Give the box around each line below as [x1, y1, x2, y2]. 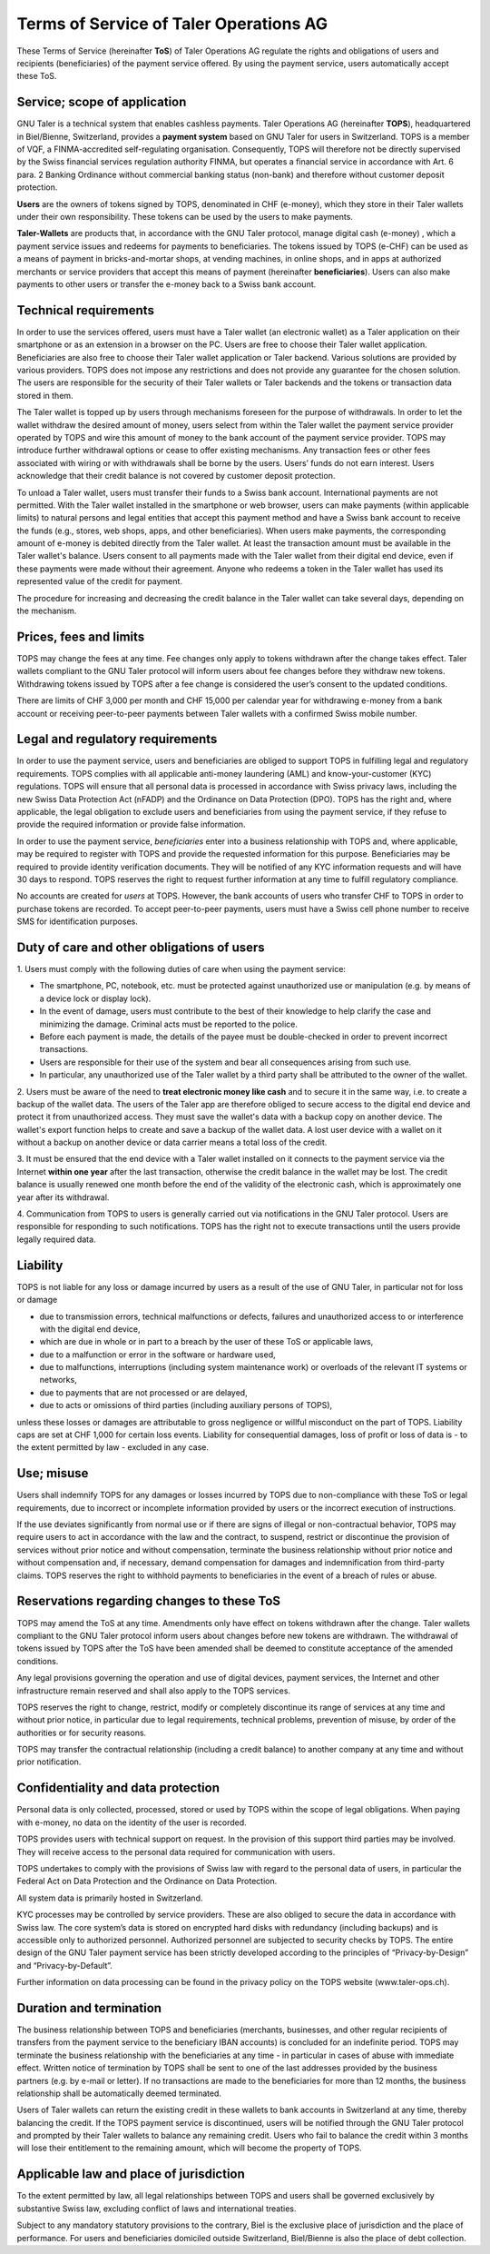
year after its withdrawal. [16, 1191, 110, 1203]
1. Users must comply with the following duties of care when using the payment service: [16, 964, 347, 974]
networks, [39, 1375, 77, 1385]
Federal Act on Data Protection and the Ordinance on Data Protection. [16, 1876, 278, 1887]
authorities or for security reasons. [16, 1727, 147, 1738]
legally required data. [16, 1234, 96, 1245]
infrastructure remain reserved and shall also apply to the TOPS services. [16, 1685, 290, 1696]
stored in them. [16, 390, 73, 401]
